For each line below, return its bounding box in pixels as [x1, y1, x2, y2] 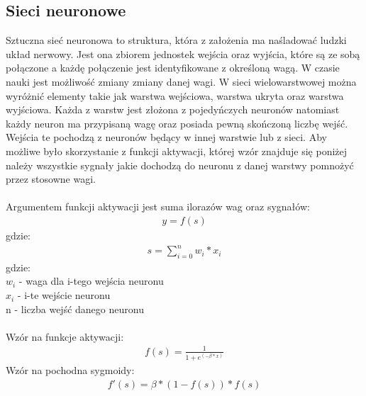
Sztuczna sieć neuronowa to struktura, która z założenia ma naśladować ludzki [6, 33, 347, 47]
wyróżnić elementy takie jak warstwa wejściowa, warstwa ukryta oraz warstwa [6, 88, 344, 103]
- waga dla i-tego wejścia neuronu [18, 273, 164, 288]
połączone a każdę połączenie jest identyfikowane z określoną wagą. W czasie [6, 60, 340, 75]
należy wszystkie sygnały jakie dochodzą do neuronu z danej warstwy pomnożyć [6, 157, 354, 172]
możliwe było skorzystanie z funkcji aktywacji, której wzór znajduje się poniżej [6, 143, 348, 158]
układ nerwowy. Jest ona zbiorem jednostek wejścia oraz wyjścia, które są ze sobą [6, 46, 360, 61]
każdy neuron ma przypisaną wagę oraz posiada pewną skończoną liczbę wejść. [6, 115, 348, 130]
